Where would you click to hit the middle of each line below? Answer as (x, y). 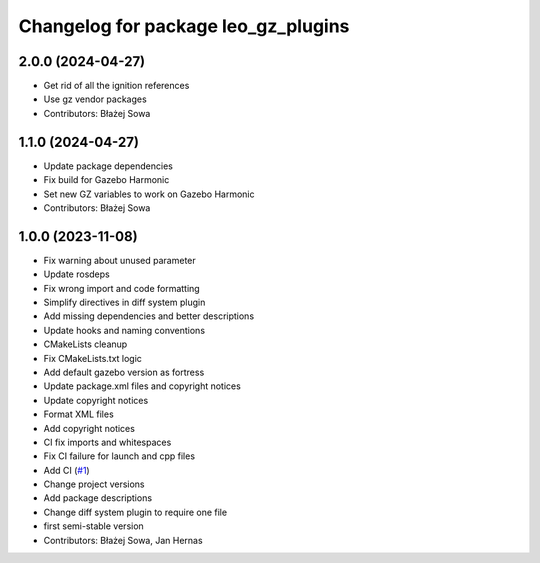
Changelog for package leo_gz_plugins (184, 26)
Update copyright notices (96, 400)
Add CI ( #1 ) (66, 470)
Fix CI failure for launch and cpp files (119, 456)
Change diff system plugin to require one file (135, 512)
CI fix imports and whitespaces (107, 442)
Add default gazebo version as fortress (124, 372)
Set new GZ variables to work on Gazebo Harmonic (149, 194)
